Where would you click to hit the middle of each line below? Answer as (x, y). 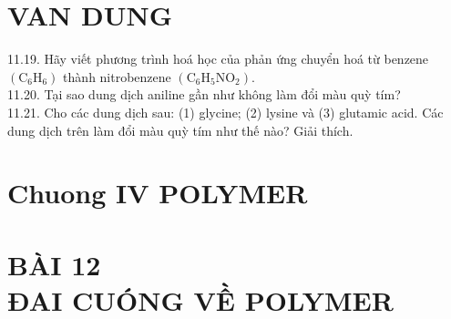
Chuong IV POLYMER (158, 193)
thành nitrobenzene (117, 76)
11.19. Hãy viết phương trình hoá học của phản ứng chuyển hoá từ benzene (218, 59)
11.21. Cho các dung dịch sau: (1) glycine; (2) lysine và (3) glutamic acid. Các (225, 112)
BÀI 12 (54, 264)
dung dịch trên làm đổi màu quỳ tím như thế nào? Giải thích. (180, 130)
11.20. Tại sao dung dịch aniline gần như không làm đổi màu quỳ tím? (204, 94)
